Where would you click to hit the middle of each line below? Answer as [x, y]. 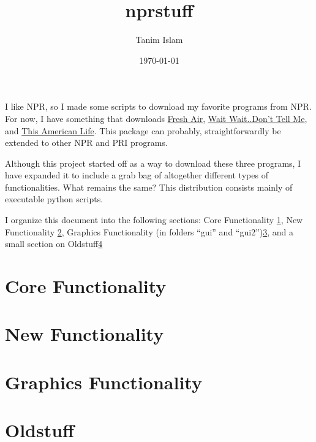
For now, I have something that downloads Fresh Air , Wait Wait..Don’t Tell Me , [156, 118]
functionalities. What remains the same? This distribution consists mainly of [149, 187]
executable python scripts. [54, 199]
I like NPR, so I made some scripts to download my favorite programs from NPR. [158, 106]
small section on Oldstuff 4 [54, 244]
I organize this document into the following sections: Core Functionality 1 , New [154, 220]
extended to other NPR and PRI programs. [86, 143]
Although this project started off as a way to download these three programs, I [153, 163]
